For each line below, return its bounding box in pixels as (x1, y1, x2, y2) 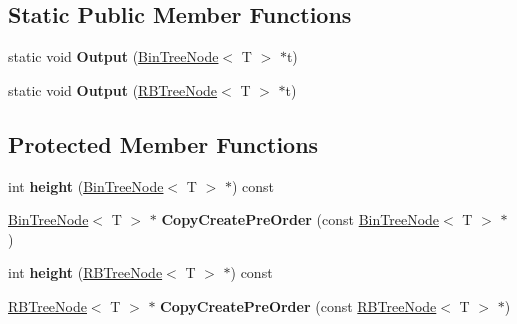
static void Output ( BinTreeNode (8, 46, 219, 67)
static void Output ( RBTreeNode (8, 79, 218, 100)
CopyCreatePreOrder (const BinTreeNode (161, 209, 440, 230)
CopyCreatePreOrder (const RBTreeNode (160, 295, 437, 316)
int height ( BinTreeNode (8, 175, 164, 196)
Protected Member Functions (8, 128, 319, 159)
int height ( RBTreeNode (8, 262, 163, 283)
